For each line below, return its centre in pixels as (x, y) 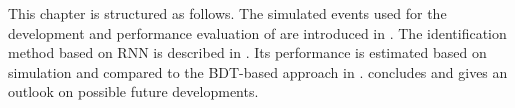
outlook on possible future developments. (133, 91)
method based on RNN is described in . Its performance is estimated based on (247, 52)
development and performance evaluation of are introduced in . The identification (257, 32)
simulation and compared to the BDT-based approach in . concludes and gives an (258, 71)
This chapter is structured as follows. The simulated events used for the (227, 13)
